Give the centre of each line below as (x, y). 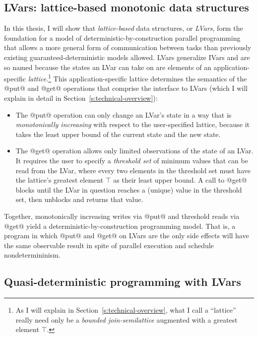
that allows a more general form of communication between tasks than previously (128, 47)
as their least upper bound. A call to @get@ (180, 180)
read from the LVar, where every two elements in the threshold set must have (133, 170)
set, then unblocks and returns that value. (79, 199)
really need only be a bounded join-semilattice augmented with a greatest (127, 319)
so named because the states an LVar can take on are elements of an (108, 67)
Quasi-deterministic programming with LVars (123, 282)
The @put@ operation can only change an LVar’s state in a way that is (124, 114)
